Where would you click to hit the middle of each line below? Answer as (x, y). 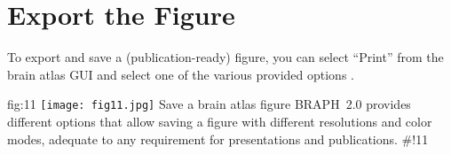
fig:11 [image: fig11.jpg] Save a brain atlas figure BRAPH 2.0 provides (209, 104)
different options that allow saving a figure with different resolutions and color (220, 121)
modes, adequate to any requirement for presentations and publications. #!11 (218, 139)
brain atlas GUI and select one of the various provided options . (181, 74)
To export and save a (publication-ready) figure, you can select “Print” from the (225, 57)
